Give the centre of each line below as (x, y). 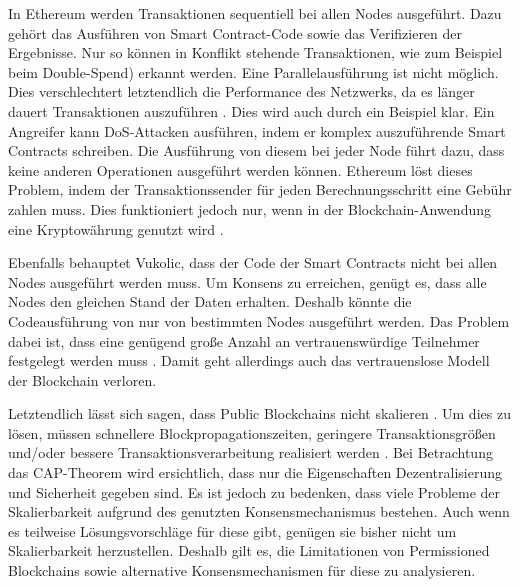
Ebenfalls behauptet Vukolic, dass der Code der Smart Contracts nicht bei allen (253, 262)
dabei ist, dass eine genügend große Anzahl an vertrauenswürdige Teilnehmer (244, 340)
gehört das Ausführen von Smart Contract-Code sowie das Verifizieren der (235, 32)
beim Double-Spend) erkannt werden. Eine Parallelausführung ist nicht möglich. (253, 71)
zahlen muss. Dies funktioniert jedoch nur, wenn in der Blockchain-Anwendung (249, 208)
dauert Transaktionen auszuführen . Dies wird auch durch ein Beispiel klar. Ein (251, 110)
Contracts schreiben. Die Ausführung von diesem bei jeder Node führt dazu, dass (256, 150)
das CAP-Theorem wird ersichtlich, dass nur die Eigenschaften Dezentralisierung (255, 472)
